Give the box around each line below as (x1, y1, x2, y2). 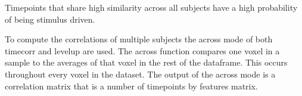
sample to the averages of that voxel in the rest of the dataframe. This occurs (5, 56, 288, 69)
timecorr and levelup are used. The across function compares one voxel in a (5, 44, 280, 57)
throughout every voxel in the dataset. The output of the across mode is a (5, 67, 276, 80)
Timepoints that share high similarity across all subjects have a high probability (5, 1, 298, 13)
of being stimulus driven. (5, 13, 95, 25)
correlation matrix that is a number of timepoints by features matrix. (5, 79, 258, 92)
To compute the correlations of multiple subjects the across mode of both (5, 33, 273, 45)
